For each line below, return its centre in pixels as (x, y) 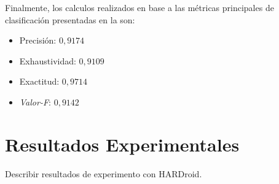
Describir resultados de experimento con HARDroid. (104, 173)
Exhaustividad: (48, 60)
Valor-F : (35, 102)
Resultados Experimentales (122, 144)
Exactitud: (39, 81)
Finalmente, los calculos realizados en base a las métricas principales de (139, 7)
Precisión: (38, 40)
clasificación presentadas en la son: (70, 19)
